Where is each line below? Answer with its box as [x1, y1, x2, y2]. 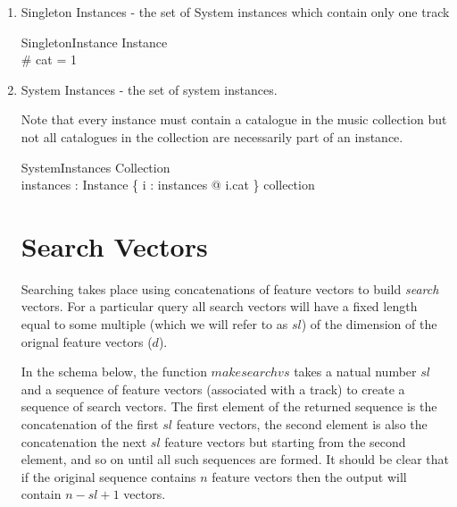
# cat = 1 [21, 50, 77, 69]
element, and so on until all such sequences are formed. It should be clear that [21, 450, 449, 469]
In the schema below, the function [21, 362, 207, 381]
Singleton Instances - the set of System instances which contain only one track [21, 3, 450, 21]
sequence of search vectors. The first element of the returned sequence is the [21, 397, 437, 416]
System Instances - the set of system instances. [21, 80, 278, 98]
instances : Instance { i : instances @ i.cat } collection [21, 175, 315, 194]
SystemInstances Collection [21, 157, 170, 176]
